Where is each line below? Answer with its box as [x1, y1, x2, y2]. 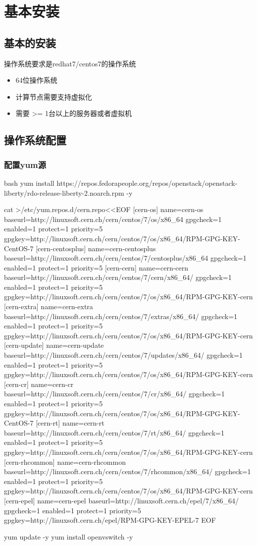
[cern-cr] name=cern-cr [4, 379, 74, 389]
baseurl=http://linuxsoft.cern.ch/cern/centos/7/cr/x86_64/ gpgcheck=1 [4, 388, 225, 399]
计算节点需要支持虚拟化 [15, 91, 92, 102]
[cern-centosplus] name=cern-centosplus [36, 243, 156, 253]
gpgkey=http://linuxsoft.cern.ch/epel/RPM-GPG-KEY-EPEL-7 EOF [4, 515, 216, 525]
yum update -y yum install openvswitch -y [4, 531, 133, 542]
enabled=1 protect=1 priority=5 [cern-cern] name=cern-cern [4, 262, 189, 272]
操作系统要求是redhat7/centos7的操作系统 [4, 58, 136, 68]
